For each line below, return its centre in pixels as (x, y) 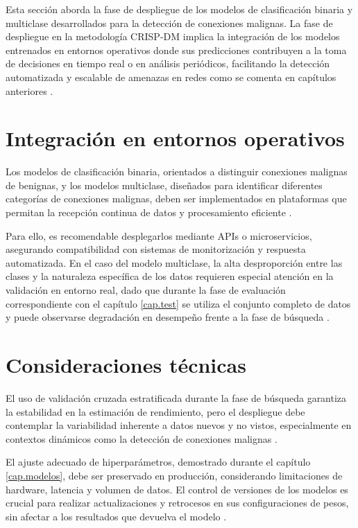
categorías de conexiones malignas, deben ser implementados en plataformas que (176, 199)
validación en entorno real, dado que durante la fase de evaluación (146, 290)
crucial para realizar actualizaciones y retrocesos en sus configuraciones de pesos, (177, 503)
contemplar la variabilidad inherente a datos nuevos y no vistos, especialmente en (179, 425)
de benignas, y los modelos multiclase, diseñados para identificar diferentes (164, 185)
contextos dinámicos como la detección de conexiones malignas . (142, 438)
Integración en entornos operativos (175, 138)
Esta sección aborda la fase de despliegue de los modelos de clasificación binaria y (179, 9)
